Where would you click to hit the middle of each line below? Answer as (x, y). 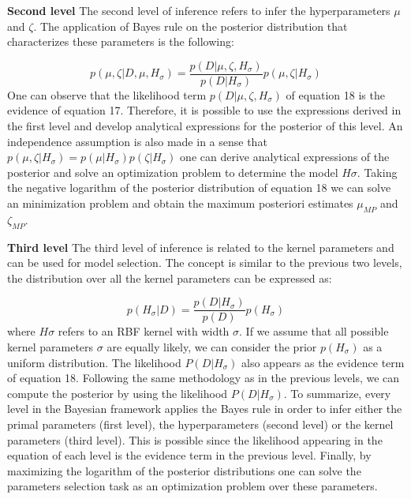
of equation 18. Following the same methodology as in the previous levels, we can (204, 378)
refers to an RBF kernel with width (144, 331)
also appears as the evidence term (323, 362)
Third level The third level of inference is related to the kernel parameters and (201, 247)
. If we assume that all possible (314, 331)
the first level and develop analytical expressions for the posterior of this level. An (205, 126)
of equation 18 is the (335, 94)
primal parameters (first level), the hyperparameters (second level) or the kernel (200, 424)
